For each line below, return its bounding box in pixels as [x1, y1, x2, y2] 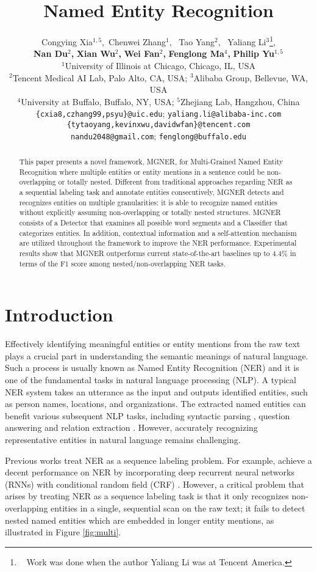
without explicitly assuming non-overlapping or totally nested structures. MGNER [19, 207, 281, 218]
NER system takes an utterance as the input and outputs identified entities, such [5, 385, 308, 398]
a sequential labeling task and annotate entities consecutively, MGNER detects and [19, 187, 284, 197]
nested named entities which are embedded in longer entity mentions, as [5, 513, 274, 526]
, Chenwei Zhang [102, 35, 166, 48]
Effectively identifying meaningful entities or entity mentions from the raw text [5, 337, 301, 350]
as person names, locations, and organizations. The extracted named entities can [5, 397, 306, 410]
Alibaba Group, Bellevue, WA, [193, 71, 308, 84]
